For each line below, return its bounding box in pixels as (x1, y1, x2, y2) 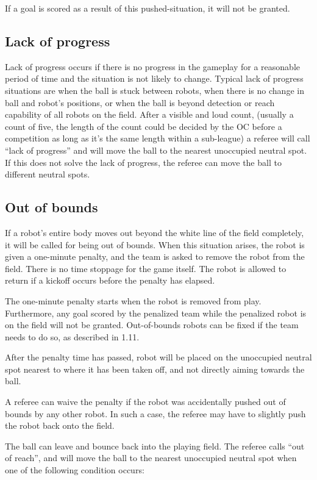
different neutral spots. (5, 168, 90, 181)
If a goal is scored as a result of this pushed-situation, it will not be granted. (5, 2, 290, 14)
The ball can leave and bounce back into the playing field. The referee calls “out (5, 439, 305, 452)
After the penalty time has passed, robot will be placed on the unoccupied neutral (5, 351, 312, 364)
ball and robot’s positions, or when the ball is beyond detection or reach (5, 96, 275, 109)
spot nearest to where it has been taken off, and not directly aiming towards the (5, 362, 305, 375)
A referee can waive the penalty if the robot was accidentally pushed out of (5, 395, 286, 408)
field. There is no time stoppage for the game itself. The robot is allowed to (5, 262, 287, 274)
